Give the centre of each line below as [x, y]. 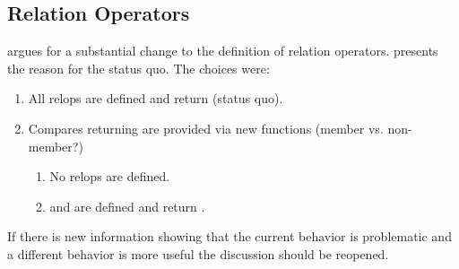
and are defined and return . [127, 206]
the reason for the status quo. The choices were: [139, 68]
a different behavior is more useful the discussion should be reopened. [198, 253]
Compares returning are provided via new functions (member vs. [206, 128]
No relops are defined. [110, 176]
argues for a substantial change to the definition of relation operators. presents [223, 51]
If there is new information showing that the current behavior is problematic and [229, 236]
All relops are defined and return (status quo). [156, 98]
